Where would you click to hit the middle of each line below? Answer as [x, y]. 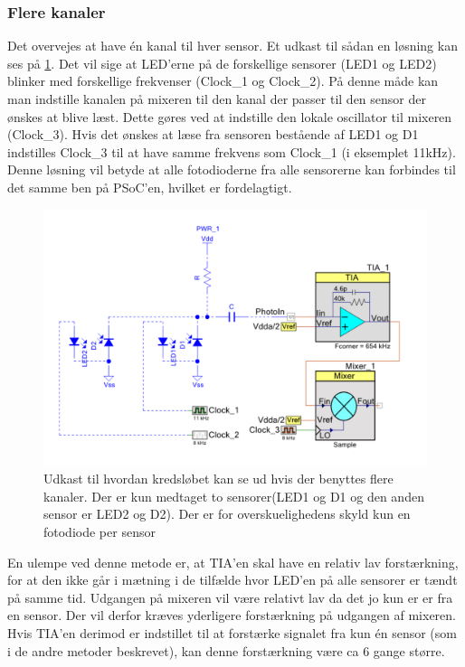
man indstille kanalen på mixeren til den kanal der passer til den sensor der [217, 99]
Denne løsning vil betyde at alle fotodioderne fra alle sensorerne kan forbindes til [232, 169]
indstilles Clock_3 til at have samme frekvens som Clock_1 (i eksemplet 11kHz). [232, 151]
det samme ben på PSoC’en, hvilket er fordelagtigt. [150, 187]
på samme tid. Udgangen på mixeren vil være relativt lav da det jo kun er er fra [230, 597]
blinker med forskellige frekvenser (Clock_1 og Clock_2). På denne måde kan [223, 81]
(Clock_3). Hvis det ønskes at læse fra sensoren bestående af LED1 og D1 [213, 134]
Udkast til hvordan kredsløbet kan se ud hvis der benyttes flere [218, 479]
